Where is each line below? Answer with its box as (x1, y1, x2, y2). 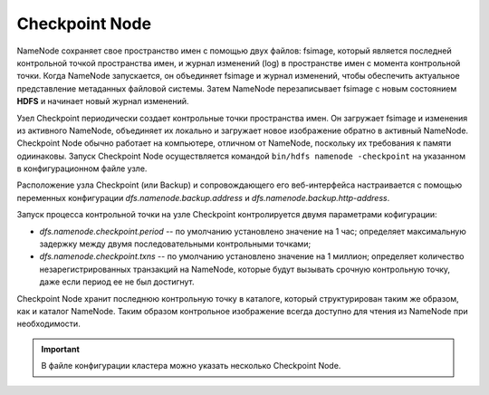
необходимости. (16, 318, 81, 330)
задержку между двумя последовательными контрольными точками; (39, 238, 312, 249)
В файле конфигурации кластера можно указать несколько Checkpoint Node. (41, 361, 341, 371)
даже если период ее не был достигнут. (39, 276, 195, 287)
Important (41, 343, 81, 354)
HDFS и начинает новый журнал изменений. (16, 96, 189, 107)
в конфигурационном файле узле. (16, 163, 148, 174)
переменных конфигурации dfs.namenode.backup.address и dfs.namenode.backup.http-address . (16, 192, 390, 203)
